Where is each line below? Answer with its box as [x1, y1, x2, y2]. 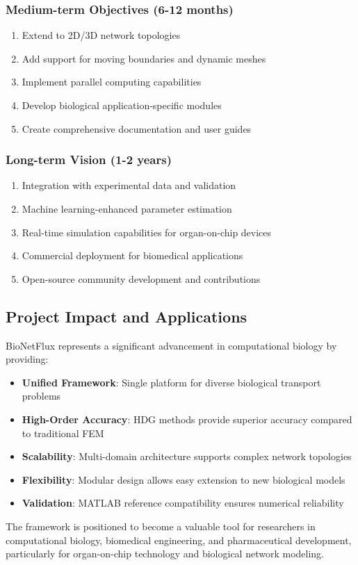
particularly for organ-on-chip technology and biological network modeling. [6, 546, 324, 561]
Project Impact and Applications [6, 305, 247, 327]
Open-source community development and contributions [22, 271, 261, 286]
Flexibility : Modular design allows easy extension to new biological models [22, 472, 345, 486]
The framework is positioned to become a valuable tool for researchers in [6, 518, 316, 533]
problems [22, 388, 61, 403]
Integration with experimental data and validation [22, 178, 236, 193]
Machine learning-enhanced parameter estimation [22, 202, 232, 215]
